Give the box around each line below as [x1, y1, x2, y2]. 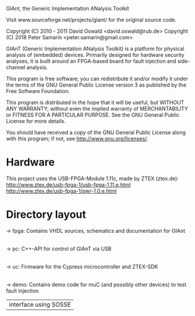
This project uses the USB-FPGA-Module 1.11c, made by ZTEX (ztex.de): [6, 175, 179, 182]
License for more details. [6, 118, 66, 125]
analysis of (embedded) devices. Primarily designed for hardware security [6, 51, 185, 58]
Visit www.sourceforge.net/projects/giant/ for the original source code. [6, 16, 177, 23]
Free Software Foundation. [6, 88, 70, 94]
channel [6, 64, 26, 71]
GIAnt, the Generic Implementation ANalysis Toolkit [6, 5, 130, 12]
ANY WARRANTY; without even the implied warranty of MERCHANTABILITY [6, 105, 189, 112]
